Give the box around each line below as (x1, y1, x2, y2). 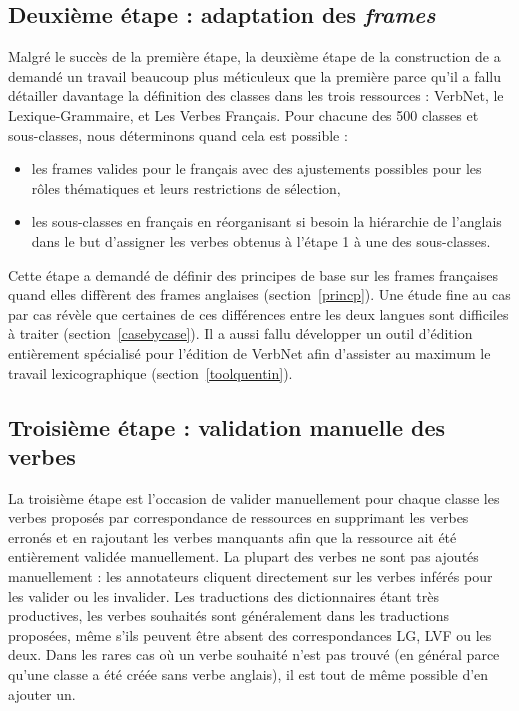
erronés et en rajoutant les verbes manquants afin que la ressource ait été (8, 526, 457, 547)
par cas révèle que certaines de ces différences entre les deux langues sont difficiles (8, 303, 509, 324)
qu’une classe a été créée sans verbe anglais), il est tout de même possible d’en (8, 664, 489, 685)
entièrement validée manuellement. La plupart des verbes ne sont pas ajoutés (8, 546, 479, 567)
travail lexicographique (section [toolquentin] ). (8, 362, 293, 383)
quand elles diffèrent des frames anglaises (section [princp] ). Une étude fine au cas (8, 284, 511, 305)
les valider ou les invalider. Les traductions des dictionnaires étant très (8, 585, 440, 606)
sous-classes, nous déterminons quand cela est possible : (8, 124, 348, 145)
